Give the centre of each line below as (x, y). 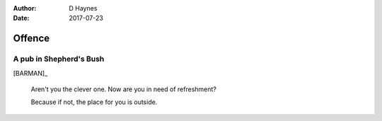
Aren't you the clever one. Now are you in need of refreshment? (124, 89)
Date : (21, 18)
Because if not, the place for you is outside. (94, 102)
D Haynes (83, 8)
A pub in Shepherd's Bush (59, 59)
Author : (25, 8)
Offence (31, 39)
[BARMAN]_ (30, 73)
